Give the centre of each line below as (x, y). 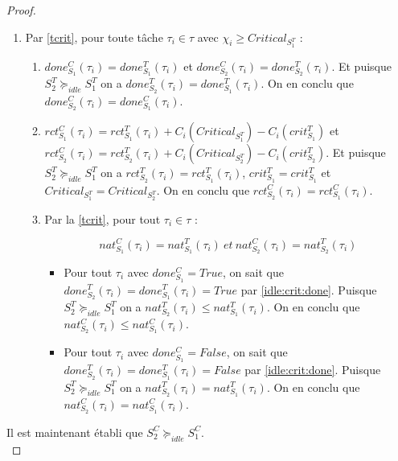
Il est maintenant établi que (75, 432)
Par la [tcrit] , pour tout (103, 218)
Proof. (21, 10)
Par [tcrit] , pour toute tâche (94, 37)
